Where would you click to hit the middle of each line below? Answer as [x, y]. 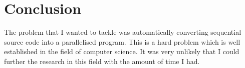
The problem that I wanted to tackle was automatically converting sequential [123, 32]
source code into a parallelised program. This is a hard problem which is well [122, 41]
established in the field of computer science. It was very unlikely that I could [122, 51]
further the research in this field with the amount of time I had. [102, 61]
